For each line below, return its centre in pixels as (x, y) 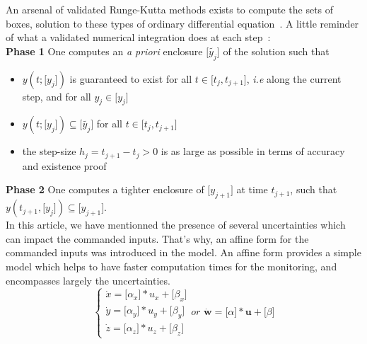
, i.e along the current (294, 78)
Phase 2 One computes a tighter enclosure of (105, 189)
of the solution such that (276, 51)
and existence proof (64, 165)
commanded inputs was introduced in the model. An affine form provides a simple (183, 252)
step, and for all (57, 96)
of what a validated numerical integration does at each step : (138, 37)
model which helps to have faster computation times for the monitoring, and (171, 266)
